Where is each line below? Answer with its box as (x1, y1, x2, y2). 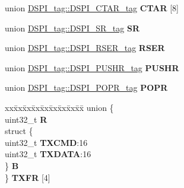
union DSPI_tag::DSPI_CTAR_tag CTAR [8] (5, 2, 179, 14)
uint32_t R (5, 113, 47, 125)
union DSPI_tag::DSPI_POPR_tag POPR (5, 81, 168, 94)
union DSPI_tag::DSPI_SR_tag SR (5, 21, 140, 34)
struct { (5, 125, 33, 137)
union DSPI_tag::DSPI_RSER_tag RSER (5, 42, 165, 54)
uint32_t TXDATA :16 (5, 148, 91, 160)
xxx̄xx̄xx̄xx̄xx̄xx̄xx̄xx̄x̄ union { (5, 101, 114, 113)
